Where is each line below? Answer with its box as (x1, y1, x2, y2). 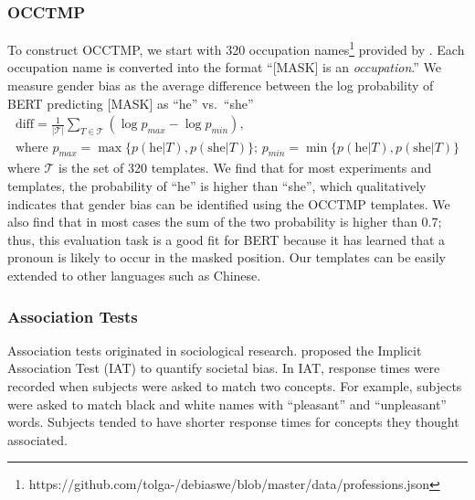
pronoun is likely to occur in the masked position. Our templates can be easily (7, 248, 447, 267)
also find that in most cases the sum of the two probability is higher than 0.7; (7, 212, 442, 231)
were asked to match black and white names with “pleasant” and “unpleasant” (7, 394, 447, 413)
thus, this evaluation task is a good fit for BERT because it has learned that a (7, 229, 446, 249)
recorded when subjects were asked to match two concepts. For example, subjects (7, 376, 462, 395)
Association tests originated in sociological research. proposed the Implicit (7, 340, 422, 359)
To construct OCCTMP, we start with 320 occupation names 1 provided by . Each (7, 37, 465, 59)
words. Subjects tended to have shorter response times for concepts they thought (7, 412, 459, 431)
